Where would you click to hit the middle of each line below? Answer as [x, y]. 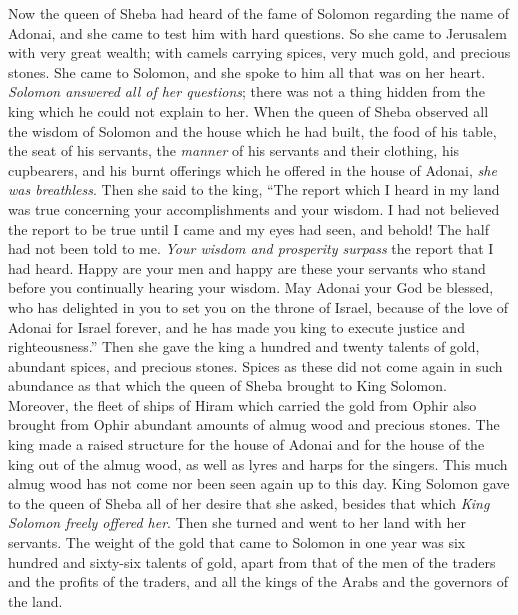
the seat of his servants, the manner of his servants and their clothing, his [234, 150]
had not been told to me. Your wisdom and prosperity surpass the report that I [251, 248]
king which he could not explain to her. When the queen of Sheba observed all [248, 110]
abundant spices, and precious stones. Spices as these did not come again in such [255, 365]
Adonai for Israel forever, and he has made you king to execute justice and [236, 326]
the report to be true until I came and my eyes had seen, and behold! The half [248, 228]
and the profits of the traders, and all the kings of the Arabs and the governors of [258, 581]
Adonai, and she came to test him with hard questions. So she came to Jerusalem [257, 32]
